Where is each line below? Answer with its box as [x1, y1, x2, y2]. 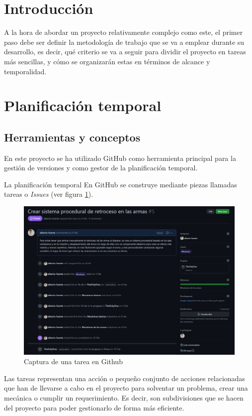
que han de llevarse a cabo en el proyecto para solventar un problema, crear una [4, 383, 248, 393]
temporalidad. [4, 66, 47, 76]
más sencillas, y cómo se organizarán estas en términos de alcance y [4, 56, 210, 66]
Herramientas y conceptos [4, 129, 141, 144]
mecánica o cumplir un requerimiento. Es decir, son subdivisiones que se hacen [4, 393, 244, 403]
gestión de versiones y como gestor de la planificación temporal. [4, 162, 198, 173]
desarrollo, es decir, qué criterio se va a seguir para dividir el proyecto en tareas [4, 46, 246, 57]
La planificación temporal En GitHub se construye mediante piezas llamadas [4, 179, 237, 189]
